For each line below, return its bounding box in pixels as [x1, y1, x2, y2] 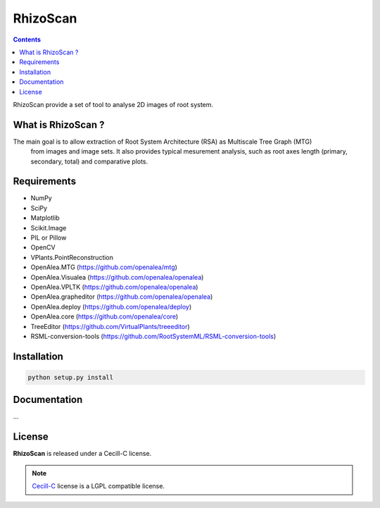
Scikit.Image [30, 223, 67, 232]
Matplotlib [30, 213, 60, 222]
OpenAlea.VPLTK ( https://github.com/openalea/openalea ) [30, 283, 198, 291]
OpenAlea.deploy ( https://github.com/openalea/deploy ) [30, 302, 192, 311]
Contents [13, 35, 42, 44]
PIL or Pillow [30, 233, 67, 242]
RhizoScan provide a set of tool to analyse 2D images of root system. [13, 100, 214, 109]
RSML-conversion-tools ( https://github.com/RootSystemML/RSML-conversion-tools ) [30, 332, 277, 340]
